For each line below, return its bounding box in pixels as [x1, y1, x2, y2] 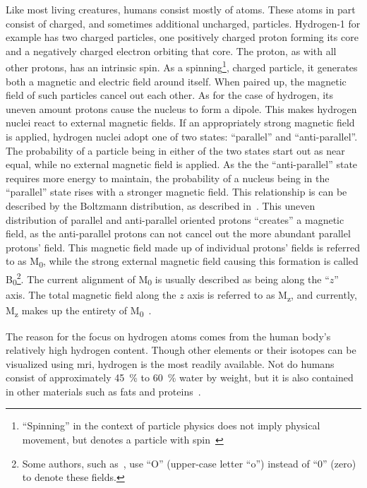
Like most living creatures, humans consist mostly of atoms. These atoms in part [6, 2, 356, 16]
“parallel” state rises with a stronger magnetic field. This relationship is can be [6, 184, 347, 199]
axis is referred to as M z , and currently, [187, 287, 357, 304]
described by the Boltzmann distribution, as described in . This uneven [6, 198, 315, 213]
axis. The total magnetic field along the [6, 287, 176, 302]
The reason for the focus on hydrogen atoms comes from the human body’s [6, 328, 331, 343]
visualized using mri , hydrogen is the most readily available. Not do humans [6, 356, 335, 371]
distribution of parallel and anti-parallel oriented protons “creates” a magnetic [6, 212, 344, 227]
